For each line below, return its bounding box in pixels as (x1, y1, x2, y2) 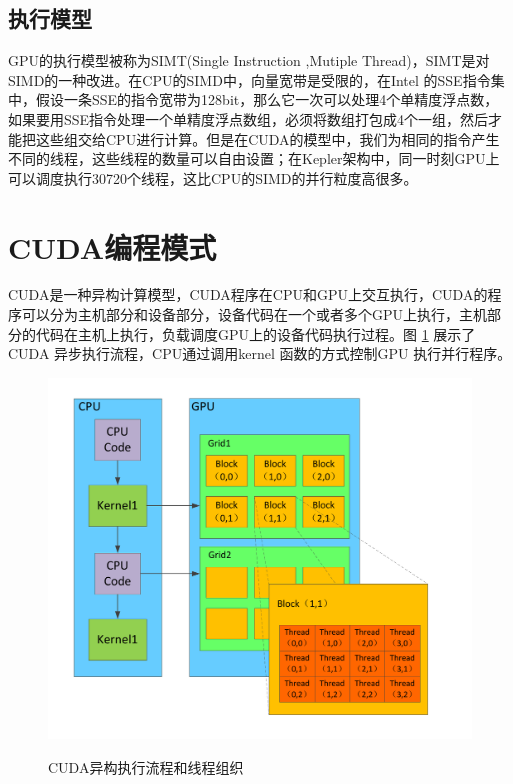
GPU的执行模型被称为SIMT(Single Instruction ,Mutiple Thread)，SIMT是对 (8, 50, 490, 71)
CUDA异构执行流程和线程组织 (48, 756, 244, 777)
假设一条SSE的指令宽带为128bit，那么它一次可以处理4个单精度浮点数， (35, 89, 499, 110)
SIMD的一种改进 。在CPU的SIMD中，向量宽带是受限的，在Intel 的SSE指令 (8, 69, 491, 90)
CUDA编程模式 (8, 226, 217, 267)
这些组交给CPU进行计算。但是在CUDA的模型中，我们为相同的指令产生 (35, 128, 500, 149)
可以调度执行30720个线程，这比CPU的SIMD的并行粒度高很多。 (8, 167, 418, 188)
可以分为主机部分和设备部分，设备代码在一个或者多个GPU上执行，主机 (21, 304, 488, 325)
